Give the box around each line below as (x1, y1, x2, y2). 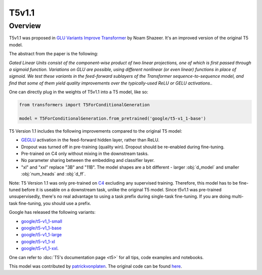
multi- (231, 193, 244, 199)
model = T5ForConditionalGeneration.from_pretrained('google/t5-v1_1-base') (19, 116, 206, 121)
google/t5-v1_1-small (21, 218, 63, 224)
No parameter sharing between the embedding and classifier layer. (21, 157, 155, 163)
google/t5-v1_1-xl (21, 239, 55, 244)
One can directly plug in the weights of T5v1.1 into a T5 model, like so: (9, 89, 148, 95)
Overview (9, 21, 41, 30)
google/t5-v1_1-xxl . (21, 245, 59, 251)
